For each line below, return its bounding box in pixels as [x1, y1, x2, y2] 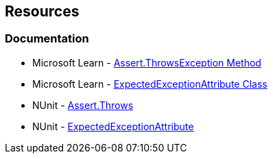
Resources [5, 3, 80, 20]
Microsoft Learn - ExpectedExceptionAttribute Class [32, 77, 268, 90]
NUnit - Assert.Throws [32, 99, 134, 111]
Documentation [5, 32, 89, 46]
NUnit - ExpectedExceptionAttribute [32, 120, 194, 132]
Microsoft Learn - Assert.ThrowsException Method [32, 56, 261, 69]
